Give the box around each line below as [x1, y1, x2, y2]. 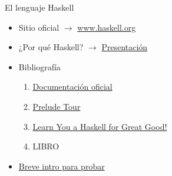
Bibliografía [18, 60, 61, 73]
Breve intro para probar [18, 159, 105, 172]
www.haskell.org [77, 21, 136, 33]
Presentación [101, 41, 148, 53]
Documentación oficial [32, 80, 113, 93]
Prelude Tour [32, 100, 81, 112]
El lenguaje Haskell [5, 1, 74, 13]
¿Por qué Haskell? [18, 41, 84, 53]
